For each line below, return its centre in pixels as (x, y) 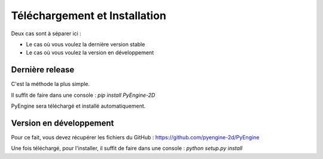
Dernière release (43, 70)
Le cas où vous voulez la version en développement (90, 53)
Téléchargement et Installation (89, 16)
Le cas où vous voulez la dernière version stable (86, 44)
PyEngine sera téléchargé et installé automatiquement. (78, 106)
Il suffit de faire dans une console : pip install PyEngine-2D (83, 95)
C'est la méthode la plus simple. (50, 84)
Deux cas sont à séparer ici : (46, 33)
